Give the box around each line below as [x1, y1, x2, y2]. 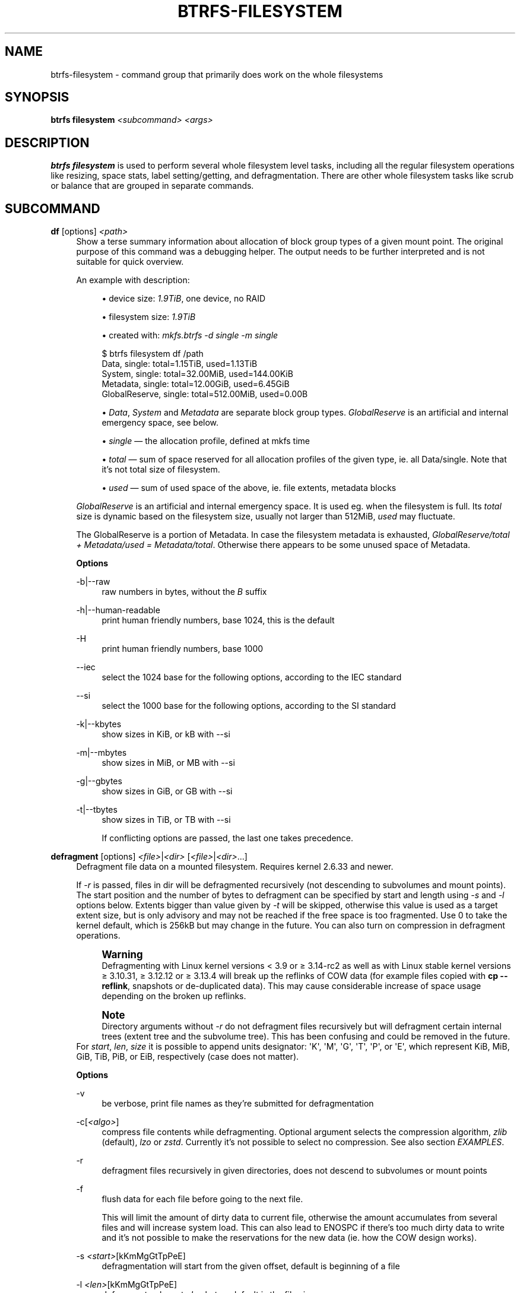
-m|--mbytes [76, 747, 127, 758]
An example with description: [76, 275, 190, 286]
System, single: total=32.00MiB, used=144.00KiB [102, 369, 293, 379]
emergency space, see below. [102, 417, 219, 428]
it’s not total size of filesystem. [102, 464, 220, 475]
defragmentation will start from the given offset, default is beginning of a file [102, 1261, 400, 1272]
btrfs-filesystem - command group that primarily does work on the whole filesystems [50, 69, 383, 80]
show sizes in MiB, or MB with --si [102, 758, 235, 768]
